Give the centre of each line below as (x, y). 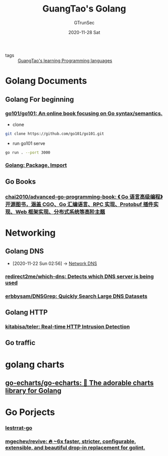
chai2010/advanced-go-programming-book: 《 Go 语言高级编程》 (84, 197)
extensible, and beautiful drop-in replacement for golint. (75, 447)
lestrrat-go (19, 428)
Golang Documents (46, 81)
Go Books (21, 181)
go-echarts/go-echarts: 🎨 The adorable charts (79, 383)
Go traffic (20, 343)
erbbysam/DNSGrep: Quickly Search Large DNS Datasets (76, 296)
